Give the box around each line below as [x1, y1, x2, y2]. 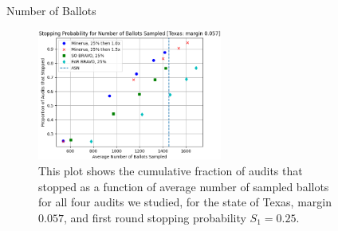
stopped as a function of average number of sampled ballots [38, 178, 329, 194]
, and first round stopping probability [63, 209, 246, 225]
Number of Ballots [6, 2, 96, 18]
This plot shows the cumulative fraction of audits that [38, 162, 303, 178]
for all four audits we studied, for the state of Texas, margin [38, 194, 332, 210]
